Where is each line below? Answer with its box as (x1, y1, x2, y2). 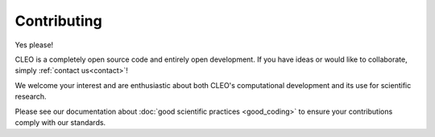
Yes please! (14, 40, 54, 50)
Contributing (14, 12, 102, 30)
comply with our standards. (14, 117, 106, 127)
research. (14, 92, 48, 102)
